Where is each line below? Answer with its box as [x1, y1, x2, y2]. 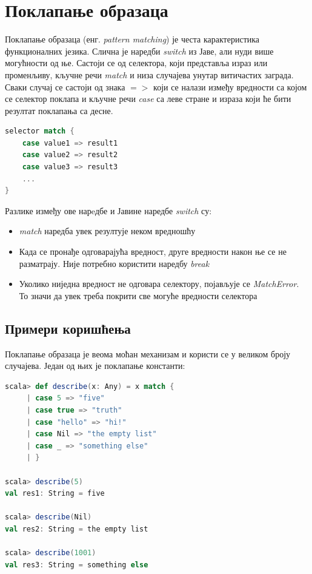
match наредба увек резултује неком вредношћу [19, 225, 196, 237]
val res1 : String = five [5, 489, 105, 498]
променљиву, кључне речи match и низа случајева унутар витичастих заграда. [5, 68, 294, 81]
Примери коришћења [5, 319, 131, 337]
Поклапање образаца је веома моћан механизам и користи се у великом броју [5, 347, 291, 360]
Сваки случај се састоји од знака [5, 80, 125, 93]
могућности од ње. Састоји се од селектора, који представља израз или [5, 56, 268, 69]
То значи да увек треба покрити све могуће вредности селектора [19, 289, 257, 302]
